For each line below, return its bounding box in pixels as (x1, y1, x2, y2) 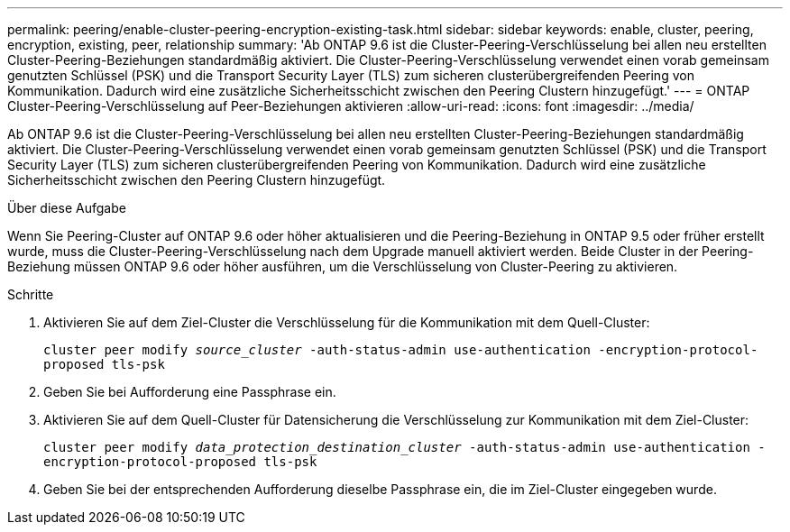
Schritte (7, 287, 54, 302)
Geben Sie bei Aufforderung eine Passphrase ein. (43, 384, 336, 399)
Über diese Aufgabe (7, 200, 126, 216)
